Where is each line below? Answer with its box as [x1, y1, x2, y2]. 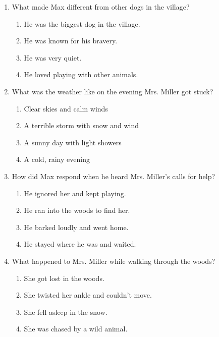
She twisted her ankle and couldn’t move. [24, 290, 152, 300]
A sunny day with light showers [24, 137, 122, 147]
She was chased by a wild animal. [24, 323, 128, 334]
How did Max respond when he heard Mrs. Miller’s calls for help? [12, 171, 215, 181]
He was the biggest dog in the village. [24, 18, 140, 29]
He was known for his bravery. [24, 35, 118, 46]
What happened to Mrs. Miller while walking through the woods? [12, 255, 215, 266]
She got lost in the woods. [24, 272, 104, 283]
